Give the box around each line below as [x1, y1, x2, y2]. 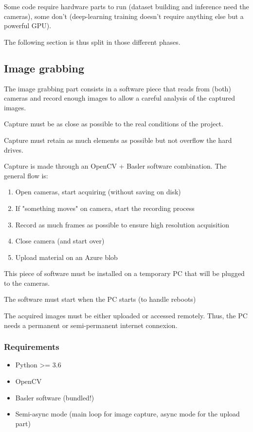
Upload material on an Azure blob [15, 252, 118, 262]
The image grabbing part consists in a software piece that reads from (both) [4, 83, 231, 93]
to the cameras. [4, 277, 50, 288]
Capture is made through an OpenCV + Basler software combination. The [4, 161, 227, 171]
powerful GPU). [4, 20, 52, 31]
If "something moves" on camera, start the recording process [15, 203, 195, 213]
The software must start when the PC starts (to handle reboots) [4, 294, 196, 304]
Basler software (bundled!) [15, 392, 94, 402]
